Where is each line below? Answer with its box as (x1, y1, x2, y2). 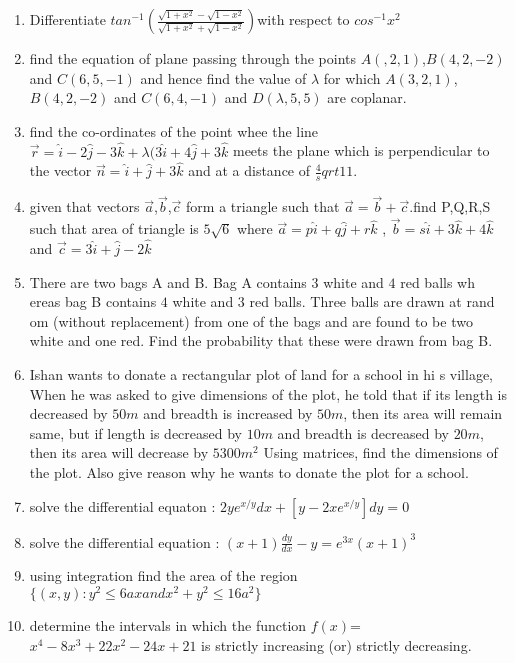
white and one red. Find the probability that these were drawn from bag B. (29, 330, 493, 351)
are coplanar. (327, 87, 407, 108)
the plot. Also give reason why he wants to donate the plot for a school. (29, 462, 469, 483)
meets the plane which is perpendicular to (232, 140, 490, 161)
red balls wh (400, 271, 475, 292)
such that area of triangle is (29, 218, 199, 239)
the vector (29, 160, 92, 181)
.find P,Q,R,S (409, 196, 491, 217)
